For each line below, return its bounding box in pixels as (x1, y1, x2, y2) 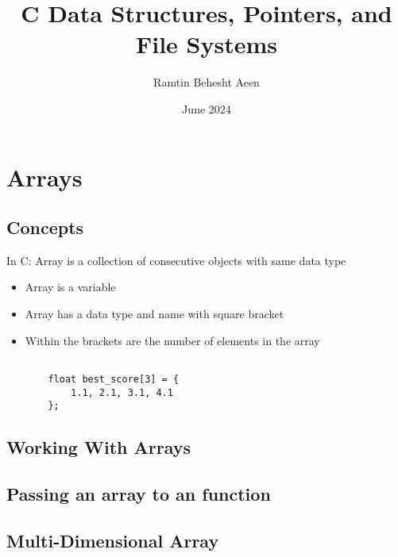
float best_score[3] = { (48, 373, 180, 385)
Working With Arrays (6, 435, 191, 459)
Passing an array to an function (6, 482, 271, 506)
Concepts (6, 215, 84, 240)
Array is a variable (25, 278, 116, 295)
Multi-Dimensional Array (6, 528, 219, 552)
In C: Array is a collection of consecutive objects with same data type (6, 252, 346, 268)
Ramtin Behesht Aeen (153, 74, 260, 90)
